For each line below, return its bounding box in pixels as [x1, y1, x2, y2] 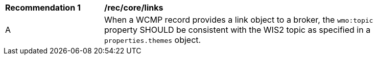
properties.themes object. [104, 35, 201, 45]
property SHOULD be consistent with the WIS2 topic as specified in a [104, 25, 371, 35]
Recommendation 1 [5, 3, 81, 13]
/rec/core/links [104, 3, 163, 13]
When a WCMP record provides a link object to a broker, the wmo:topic [104, 15, 373, 25]
